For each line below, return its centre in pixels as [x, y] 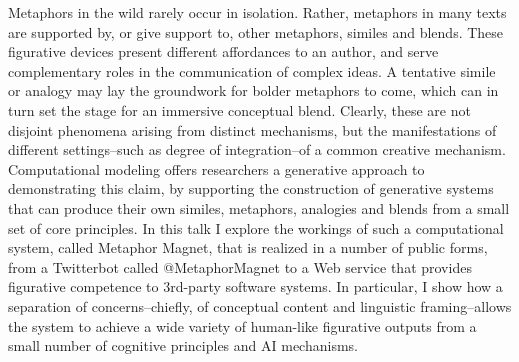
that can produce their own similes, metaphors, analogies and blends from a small [259, 207]
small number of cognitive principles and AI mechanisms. [183, 345]
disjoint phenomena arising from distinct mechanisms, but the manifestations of [252, 129]
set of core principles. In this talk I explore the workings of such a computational [256, 227]
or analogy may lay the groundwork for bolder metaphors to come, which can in [253, 90]
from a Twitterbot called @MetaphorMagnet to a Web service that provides [240, 266]
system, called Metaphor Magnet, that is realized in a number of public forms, [248, 247]
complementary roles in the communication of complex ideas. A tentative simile [252, 70]
